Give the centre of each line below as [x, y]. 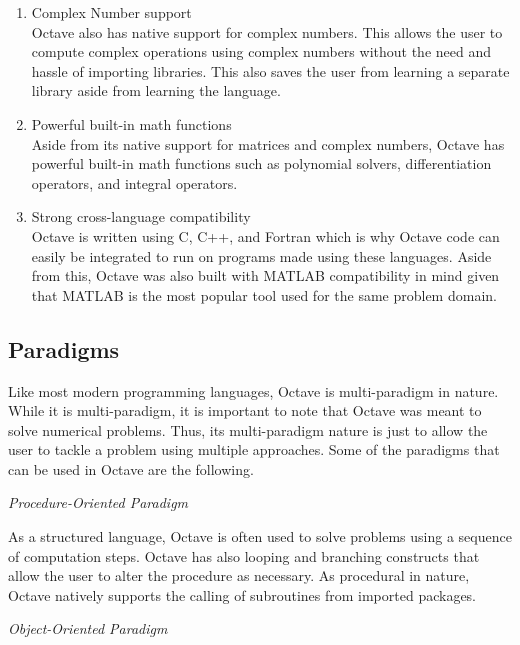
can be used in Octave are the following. [131, 468]
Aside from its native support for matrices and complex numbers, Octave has [268, 143]
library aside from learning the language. [156, 90]
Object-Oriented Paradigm [88, 628]
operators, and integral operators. [134, 182]
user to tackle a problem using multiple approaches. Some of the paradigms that [254, 449]
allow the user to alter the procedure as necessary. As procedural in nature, [239, 575]
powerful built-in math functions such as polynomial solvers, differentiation [261, 163]
